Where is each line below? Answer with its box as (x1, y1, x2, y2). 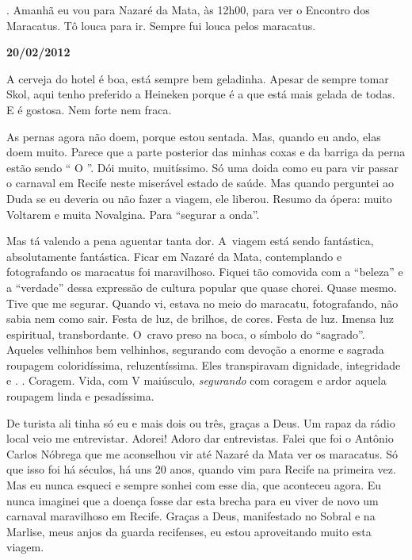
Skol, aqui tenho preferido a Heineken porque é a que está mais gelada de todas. (6, 86, 395, 102)
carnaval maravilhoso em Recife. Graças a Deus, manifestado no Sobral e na (6, 508, 376, 524)
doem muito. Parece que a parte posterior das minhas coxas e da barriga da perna (6, 144, 406, 160)
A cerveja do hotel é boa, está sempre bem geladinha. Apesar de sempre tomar (6, 70, 389, 86)
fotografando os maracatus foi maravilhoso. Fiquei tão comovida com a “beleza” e (6, 263, 403, 280)
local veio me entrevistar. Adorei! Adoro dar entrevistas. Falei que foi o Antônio (6, 430, 394, 447)
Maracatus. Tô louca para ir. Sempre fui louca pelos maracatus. (6, 17, 316, 33)
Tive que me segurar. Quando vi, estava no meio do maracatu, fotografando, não (6, 294, 399, 311)
